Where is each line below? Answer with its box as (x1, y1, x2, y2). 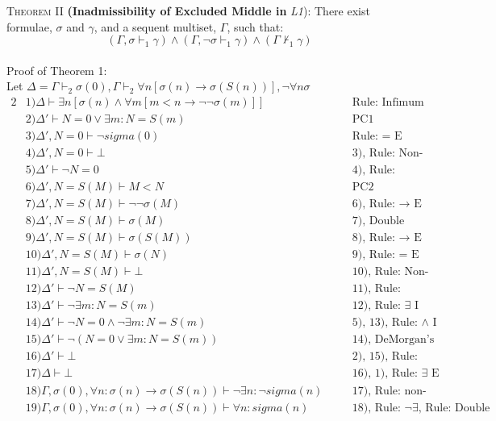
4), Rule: (352, 165, 395, 177)
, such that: (227, 18, 284, 35)
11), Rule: (352, 283, 401, 295)
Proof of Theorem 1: (6, 61, 107, 78)
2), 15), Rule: (352, 351, 418, 363)
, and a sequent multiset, (94, 18, 217, 35)
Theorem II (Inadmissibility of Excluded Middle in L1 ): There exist (6, 2, 370, 19)
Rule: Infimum (352, 96, 424, 108)
